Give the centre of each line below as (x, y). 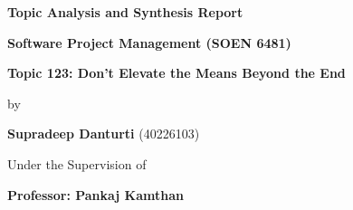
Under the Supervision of (77, 163)
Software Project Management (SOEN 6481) (149, 42)
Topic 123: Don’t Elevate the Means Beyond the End (176, 73)
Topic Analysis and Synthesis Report (125, 12)
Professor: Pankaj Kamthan (95, 194)
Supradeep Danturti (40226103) (104, 134)
